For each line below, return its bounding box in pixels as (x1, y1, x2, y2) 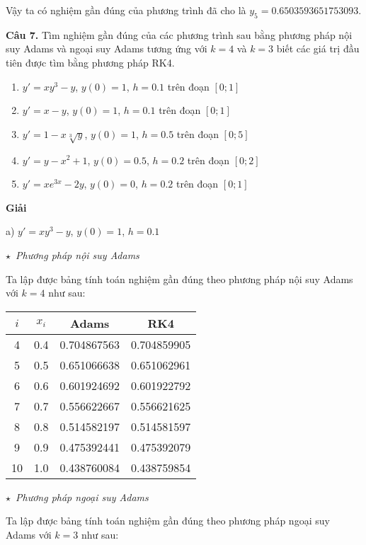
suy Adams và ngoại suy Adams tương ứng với (6, 41, 207, 56)
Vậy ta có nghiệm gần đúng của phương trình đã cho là (6, 3, 246, 17)
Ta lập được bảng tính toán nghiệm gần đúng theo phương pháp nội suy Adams (6, 271, 353, 286)
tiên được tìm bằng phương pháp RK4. (6, 54, 175, 69)
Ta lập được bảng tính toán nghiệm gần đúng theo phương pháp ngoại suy (6, 513, 330, 528)
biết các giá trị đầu (276, 41, 360, 56)
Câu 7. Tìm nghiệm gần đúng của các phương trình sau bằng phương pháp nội (6, 27, 353, 42)
